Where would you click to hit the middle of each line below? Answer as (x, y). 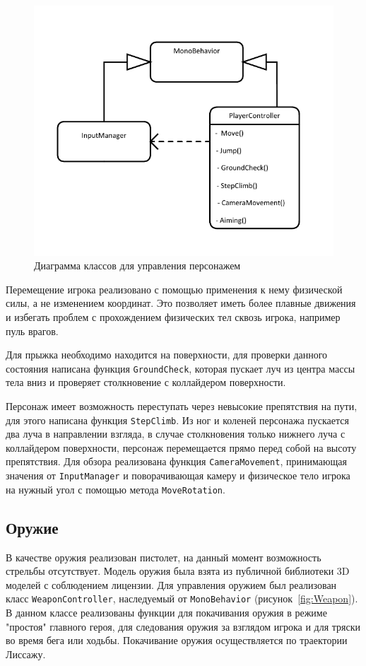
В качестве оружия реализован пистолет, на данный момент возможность (164, 557)
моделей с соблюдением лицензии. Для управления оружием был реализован (171, 584)
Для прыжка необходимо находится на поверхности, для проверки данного (167, 355)
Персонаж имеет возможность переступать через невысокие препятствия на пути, (182, 405)
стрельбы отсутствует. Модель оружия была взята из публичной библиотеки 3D (178, 571)
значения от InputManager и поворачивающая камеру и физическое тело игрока (178, 475)
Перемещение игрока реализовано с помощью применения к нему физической (174, 289)
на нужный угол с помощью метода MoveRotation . (116, 489)
